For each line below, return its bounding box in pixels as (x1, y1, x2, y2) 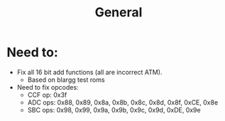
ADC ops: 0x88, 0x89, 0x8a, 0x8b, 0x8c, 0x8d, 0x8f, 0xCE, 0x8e (27, 98, 219, 107)
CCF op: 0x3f (27, 90, 67, 99)
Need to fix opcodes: (16, 83, 79, 91)
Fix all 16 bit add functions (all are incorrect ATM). (16, 68, 163, 76)
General (94, 4, 143, 21)
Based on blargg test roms (27, 75, 105, 84)
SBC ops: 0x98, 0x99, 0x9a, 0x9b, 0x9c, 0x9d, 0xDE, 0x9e (27, 105, 201, 114)
